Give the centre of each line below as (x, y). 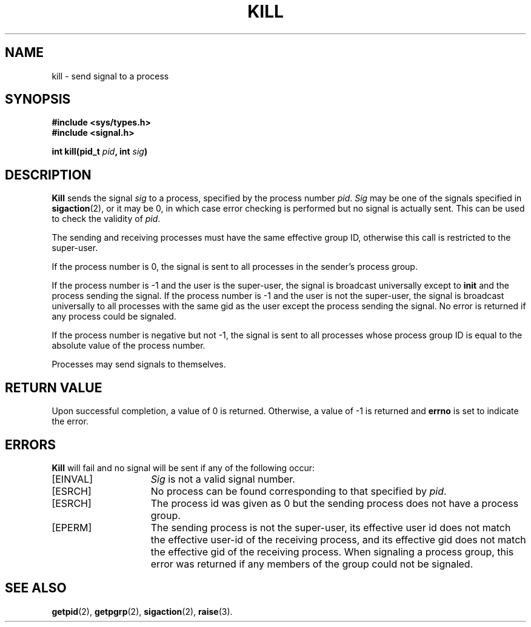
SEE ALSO (36, 588)
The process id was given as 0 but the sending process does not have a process (335, 503)
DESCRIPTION (48, 175)
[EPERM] (72, 527)
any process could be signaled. (114, 317)
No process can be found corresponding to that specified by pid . (299, 491)
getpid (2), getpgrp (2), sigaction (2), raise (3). (142, 611)
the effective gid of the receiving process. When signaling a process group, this (332, 552)
